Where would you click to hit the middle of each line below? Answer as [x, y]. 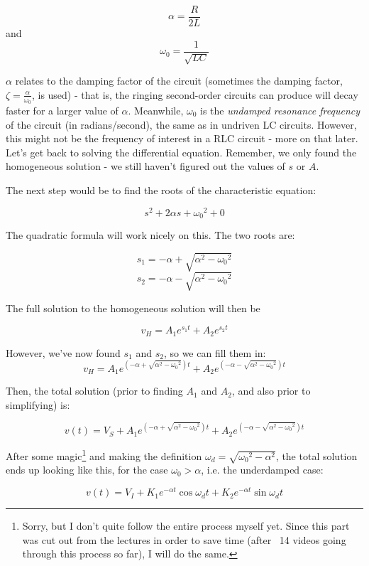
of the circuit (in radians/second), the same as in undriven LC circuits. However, [181, 124]
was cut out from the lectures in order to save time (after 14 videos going [184, 539]
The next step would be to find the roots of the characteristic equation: [161, 189]
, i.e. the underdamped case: [262, 470]
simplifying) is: [38, 404]
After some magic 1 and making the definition [104, 455]
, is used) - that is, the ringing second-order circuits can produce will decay [195, 94]
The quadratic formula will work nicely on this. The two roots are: [150, 235]
